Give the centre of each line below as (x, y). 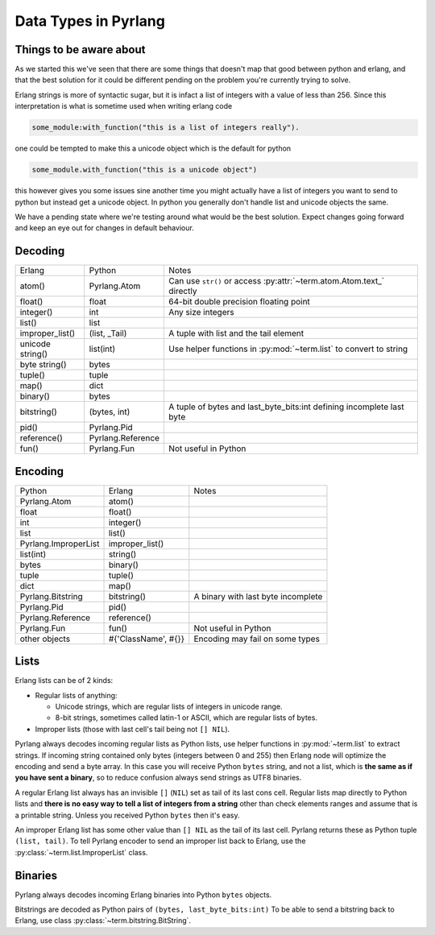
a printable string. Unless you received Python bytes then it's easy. (127, 815)
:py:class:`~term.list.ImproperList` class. (81, 852)
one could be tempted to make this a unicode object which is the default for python (153, 148)
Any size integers (201, 312)
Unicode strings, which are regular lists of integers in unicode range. (169, 707)
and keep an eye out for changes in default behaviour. (105, 228)
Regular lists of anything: (76, 695)
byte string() (43, 365)
